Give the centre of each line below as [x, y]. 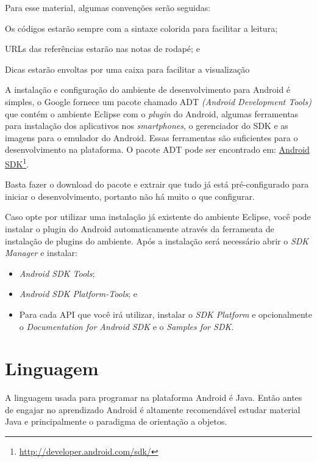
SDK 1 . [17, 163]
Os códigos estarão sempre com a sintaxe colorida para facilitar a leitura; [141, 28]
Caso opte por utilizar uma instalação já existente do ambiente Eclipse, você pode [158, 217]
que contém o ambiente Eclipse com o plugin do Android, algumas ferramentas [152, 113]
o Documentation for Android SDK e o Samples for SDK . [126, 326]
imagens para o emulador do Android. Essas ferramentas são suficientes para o [151, 137]
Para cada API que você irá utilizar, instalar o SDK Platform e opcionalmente [166, 314]
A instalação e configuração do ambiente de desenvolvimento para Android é [148, 90]
